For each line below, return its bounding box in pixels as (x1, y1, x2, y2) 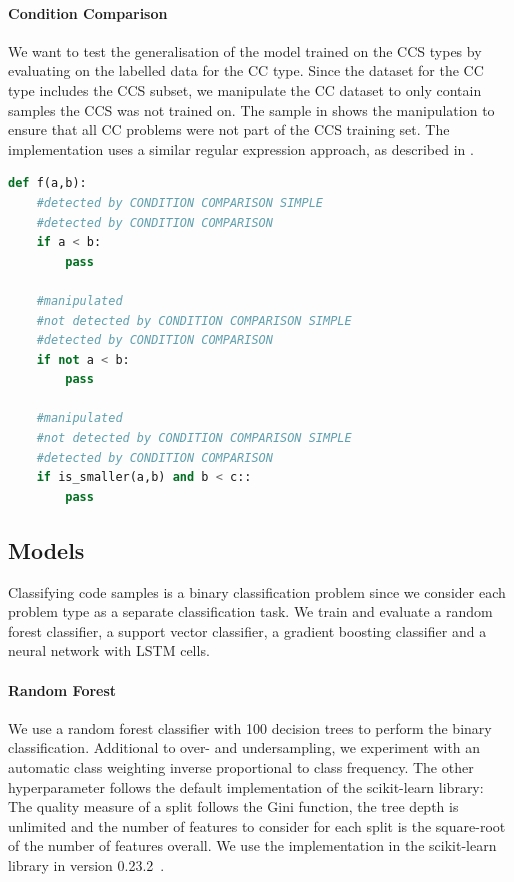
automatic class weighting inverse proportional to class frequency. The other (8, 757, 474, 778)
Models (8, 534, 85, 565)
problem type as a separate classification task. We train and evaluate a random (8, 601, 493, 622)
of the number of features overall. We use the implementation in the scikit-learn (8, 835, 497, 856)
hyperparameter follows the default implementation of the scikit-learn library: (8, 776, 484, 797)
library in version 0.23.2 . (8, 854, 165, 875)
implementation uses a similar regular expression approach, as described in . (8, 138, 474, 159)
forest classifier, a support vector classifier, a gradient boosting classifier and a (8, 620, 487, 641)
